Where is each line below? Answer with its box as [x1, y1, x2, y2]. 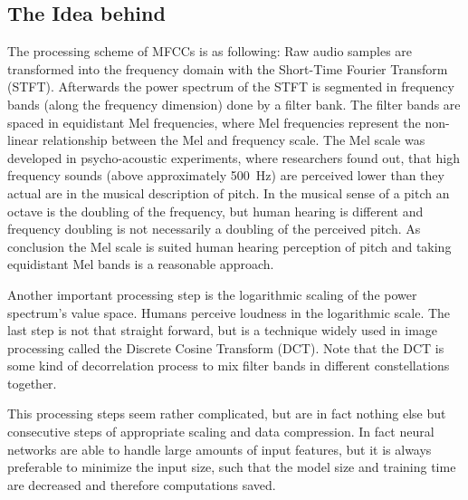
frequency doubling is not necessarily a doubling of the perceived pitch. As [7, 219, 421, 238]
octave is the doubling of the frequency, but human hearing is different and [7, 201, 424, 220]
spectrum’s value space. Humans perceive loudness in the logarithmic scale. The [7, 303, 451, 322]
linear [7, 130, 39, 149]
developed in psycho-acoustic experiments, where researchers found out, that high [7, 148, 460, 167]
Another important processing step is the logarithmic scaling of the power [7, 284, 417, 303]
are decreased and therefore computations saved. [7, 475, 276, 494]
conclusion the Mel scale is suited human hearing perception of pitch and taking [7, 236, 452, 255]
